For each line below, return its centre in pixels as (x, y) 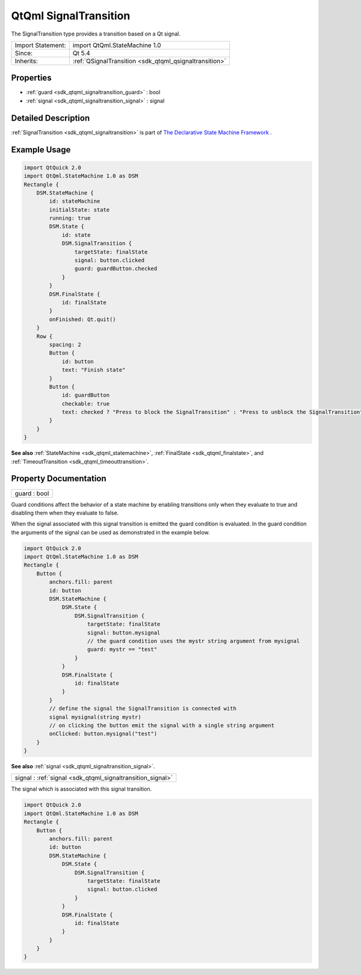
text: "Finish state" (94, 370)
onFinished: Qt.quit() (83, 319)
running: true (70, 218)
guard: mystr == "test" (122, 650)
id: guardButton (86, 395)
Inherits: (26, 61)
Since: (24, 53)
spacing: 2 (65, 344)
